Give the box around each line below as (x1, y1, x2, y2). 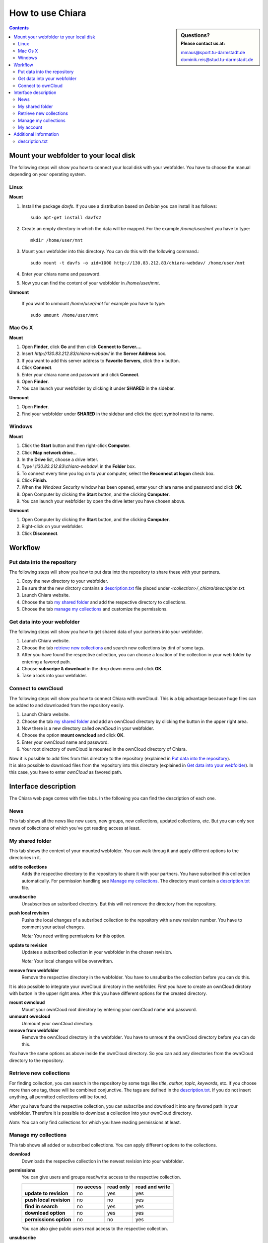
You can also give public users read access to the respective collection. (21, 1226, 168, 1232)
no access (77, 1183, 102, 1190)
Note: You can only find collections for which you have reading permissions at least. (9, 1119, 181, 1125)
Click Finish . (21, 477, 47, 483)
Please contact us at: (181, 40, 225, 46)
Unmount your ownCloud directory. (21, 1020, 94, 1026)
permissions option (24, 1216, 71, 1223)
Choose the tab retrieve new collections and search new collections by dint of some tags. (21, 644, 205, 651)
